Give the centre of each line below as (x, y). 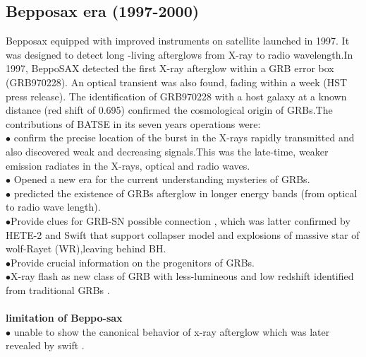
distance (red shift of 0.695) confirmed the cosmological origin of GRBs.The (169, 110)
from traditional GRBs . (58, 289)
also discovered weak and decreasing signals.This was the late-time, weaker (167, 151)
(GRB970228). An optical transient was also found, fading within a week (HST (177, 82)
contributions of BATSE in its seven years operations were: (133, 123)
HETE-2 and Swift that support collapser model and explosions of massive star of (183, 234)
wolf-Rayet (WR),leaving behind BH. (86, 248)
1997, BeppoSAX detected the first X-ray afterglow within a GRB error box (170, 68)
